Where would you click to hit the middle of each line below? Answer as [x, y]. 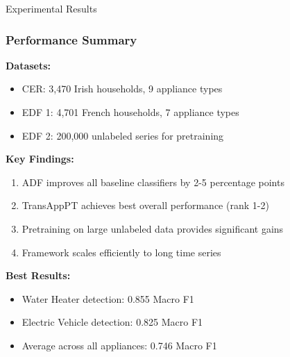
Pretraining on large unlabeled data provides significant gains [153, 228]
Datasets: [28, 65]
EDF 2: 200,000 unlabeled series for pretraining [123, 135]
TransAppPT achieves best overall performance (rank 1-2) [145, 205]
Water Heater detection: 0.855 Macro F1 [108, 298]
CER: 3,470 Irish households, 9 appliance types [122, 89]
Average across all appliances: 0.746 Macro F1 [119, 345]
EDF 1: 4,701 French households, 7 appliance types [130, 112]
